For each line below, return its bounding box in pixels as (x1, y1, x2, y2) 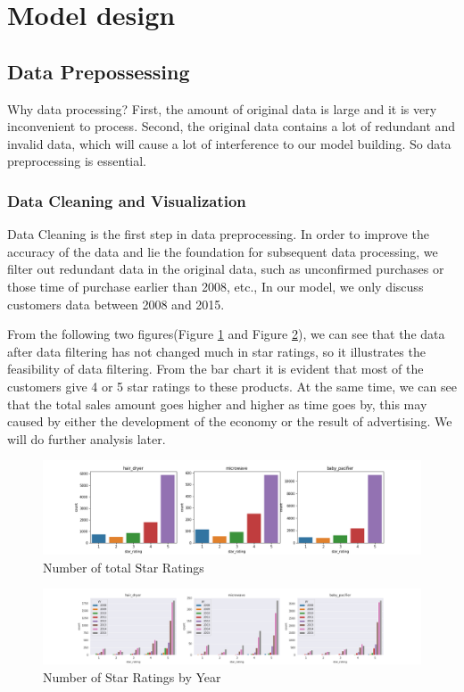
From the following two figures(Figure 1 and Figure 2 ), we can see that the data (7, 325, 445, 343)
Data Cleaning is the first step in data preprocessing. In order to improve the (7, 225, 429, 243)
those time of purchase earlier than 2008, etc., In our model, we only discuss (7, 276, 424, 295)
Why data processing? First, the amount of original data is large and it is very (7, 99, 437, 118)
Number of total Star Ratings (43, 557, 204, 576)
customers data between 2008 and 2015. (7, 294, 225, 313)
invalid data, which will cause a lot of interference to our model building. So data (7, 134, 452, 152)
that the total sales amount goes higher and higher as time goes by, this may (7, 394, 427, 413)
